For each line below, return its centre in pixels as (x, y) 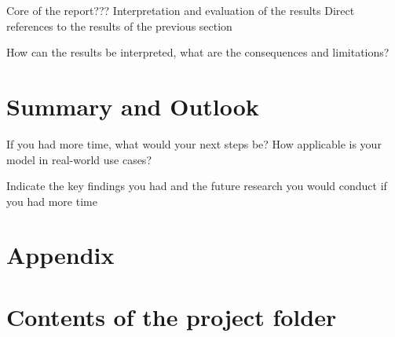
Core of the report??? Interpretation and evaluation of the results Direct (181, 10)
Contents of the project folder (172, 316)
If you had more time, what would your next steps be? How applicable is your (194, 143)
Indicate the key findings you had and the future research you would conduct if (197, 186)
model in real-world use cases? (79, 159)
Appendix (60, 255)
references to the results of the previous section (119, 26)
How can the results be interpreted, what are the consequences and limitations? (198, 52)
